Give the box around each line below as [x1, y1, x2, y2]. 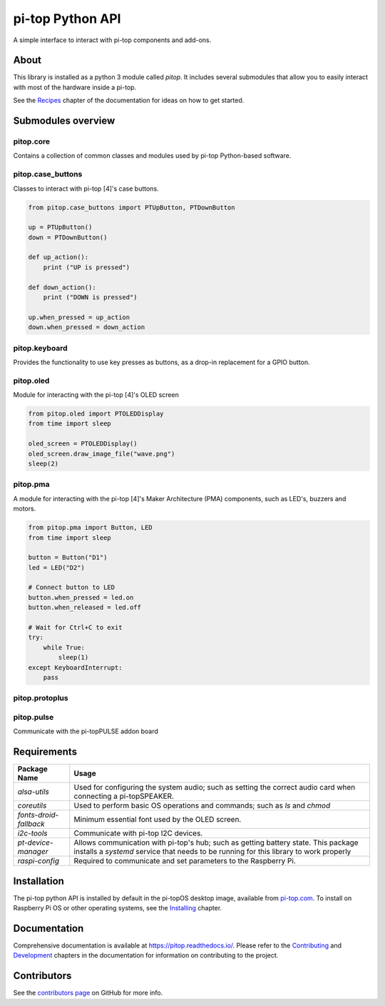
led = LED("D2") [28, 563, 86, 571]
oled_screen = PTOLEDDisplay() [28, 440, 138, 448]
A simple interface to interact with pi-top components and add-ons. [13, 36, 212, 44]
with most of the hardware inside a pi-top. [13, 83, 137, 91]
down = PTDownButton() [28, 233, 108, 241]
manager [17, 847, 48, 857]
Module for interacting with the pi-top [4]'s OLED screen [13, 391, 180, 399]
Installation [13, 875, 64, 887]
